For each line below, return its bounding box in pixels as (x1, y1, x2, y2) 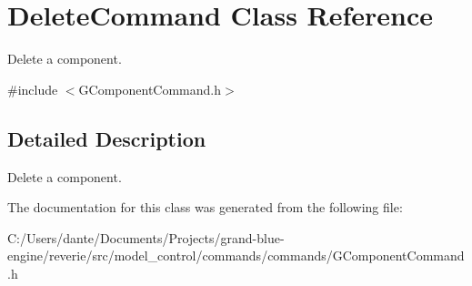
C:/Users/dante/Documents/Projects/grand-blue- (7, 228, 285, 247)
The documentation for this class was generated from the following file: (7, 198, 403, 217)
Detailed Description (7, 124, 206, 152)
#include (7, 79, 58, 98)
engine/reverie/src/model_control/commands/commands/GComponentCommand (7, 246, 465, 265)
